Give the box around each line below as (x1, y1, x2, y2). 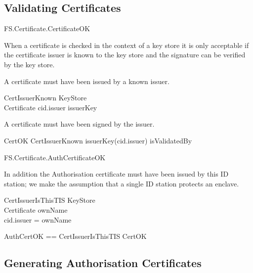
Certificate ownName (4, 204, 68, 215)
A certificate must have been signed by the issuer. (4, 119, 155, 129)
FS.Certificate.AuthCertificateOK (4, 152, 106, 162)
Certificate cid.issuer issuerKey (4, 102, 97, 112)
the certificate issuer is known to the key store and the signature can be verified (4, 49, 246, 60)
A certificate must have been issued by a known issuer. (4, 76, 169, 86)
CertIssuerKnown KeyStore (4, 92, 87, 103)
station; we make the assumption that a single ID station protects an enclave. (4, 178, 239, 188)
